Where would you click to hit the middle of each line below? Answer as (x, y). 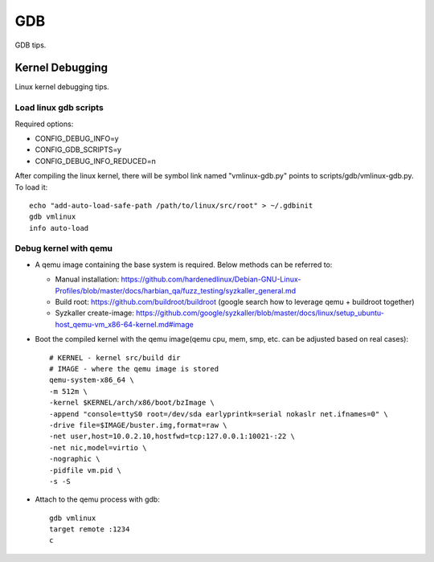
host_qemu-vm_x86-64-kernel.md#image (125, 324)
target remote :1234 (90, 529)
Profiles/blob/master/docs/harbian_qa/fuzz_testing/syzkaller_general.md (176, 290)
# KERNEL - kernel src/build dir (115, 357)
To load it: (31, 187)
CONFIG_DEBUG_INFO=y (77, 138)
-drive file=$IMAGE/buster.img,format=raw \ (139, 425)
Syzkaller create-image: (94, 313)
